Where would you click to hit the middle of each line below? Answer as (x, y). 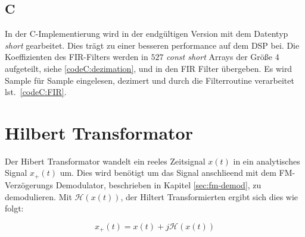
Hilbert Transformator (99, 132)
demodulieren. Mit (38, 196)
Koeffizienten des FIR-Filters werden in (77, 57)
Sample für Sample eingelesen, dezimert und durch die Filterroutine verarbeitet (150, 80)
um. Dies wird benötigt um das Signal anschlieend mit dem (168, 173)
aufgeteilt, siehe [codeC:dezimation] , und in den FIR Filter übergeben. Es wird (149, 68)
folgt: (14, 208)
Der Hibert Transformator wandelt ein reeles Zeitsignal (105, 161)
